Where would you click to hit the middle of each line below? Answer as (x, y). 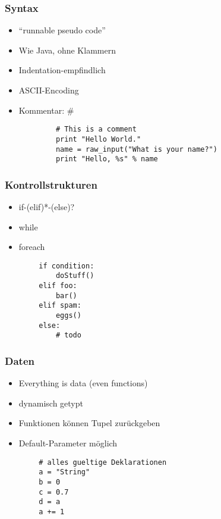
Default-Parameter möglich (68, 443)
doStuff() (75, 276)
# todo (68, 335)
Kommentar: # (46, 110)
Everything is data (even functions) (83, 383)
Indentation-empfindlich (62, 70)
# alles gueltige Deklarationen (103, 462)
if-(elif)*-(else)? (47, 207)
